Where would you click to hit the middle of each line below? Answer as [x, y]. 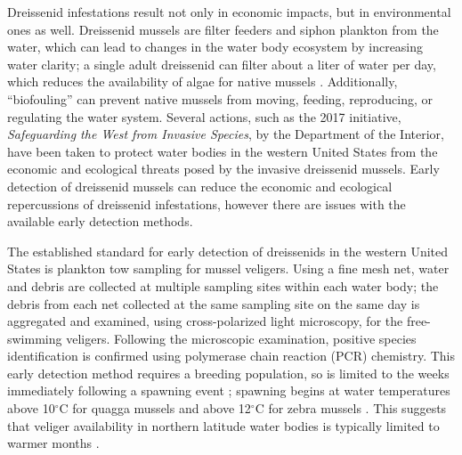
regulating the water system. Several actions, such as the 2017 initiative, [204, 116]
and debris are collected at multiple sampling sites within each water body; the [223, 285]
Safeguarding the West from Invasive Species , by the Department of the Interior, [226, 134]
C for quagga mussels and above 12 [155, 408]
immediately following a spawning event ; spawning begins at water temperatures [229, 390]
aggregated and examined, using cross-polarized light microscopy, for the [205, 321]
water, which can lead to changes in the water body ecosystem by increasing [215, 47]
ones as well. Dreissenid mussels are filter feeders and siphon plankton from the [223, 29]
